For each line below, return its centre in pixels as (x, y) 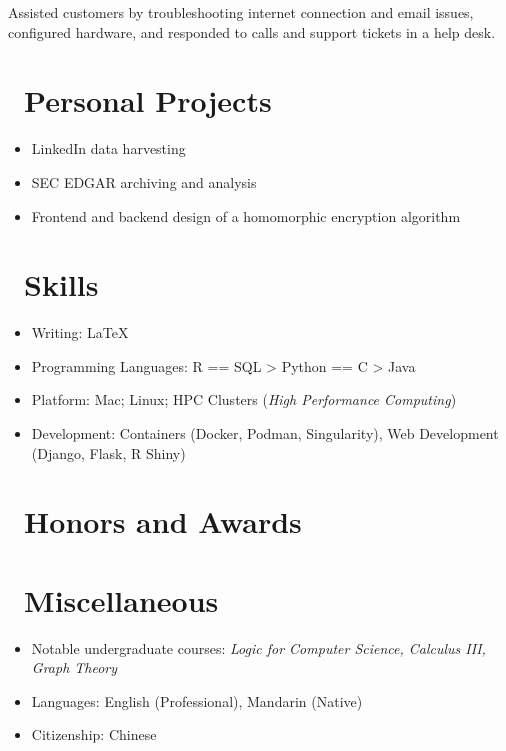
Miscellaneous (121, 599)
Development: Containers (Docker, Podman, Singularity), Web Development (265, 433)
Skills (61, 284)
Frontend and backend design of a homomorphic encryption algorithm (246, 215)
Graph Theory (74, 667)
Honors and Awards (163, 521)
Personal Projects (148, 100)
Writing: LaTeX (80, 332)
